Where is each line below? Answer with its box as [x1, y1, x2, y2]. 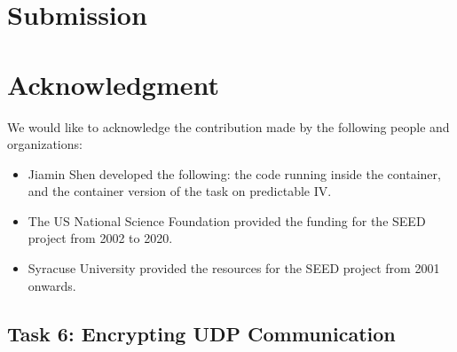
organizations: [7, 135, 83, 153]
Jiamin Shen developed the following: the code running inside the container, [28, 164, 441, 183]
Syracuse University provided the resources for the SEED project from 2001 [28, 259, 440, 278]
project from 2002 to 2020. [28, 229, 173, 247]
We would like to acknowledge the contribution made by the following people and [7, 117, 450, 136]
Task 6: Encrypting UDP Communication [7, 319, 396, 347]
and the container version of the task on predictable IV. [28, 182, 332, 200]
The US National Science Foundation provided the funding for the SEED [28, 211, 426, 230]
